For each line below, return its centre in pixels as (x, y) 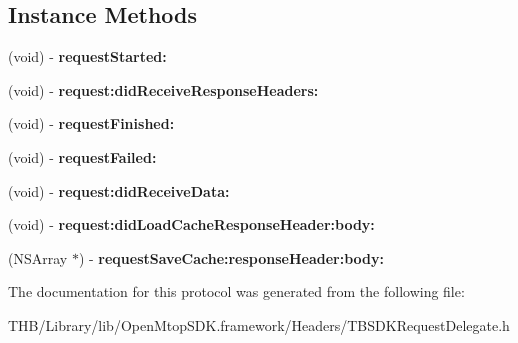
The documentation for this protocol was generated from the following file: (236, 291)
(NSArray (38, 257)
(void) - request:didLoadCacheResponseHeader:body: (191, 224)
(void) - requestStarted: (87, 56)
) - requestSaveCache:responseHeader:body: (231, 257)
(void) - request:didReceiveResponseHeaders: (163, 89)
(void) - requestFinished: (91, 123)
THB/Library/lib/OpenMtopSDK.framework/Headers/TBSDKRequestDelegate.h (259, 324)
